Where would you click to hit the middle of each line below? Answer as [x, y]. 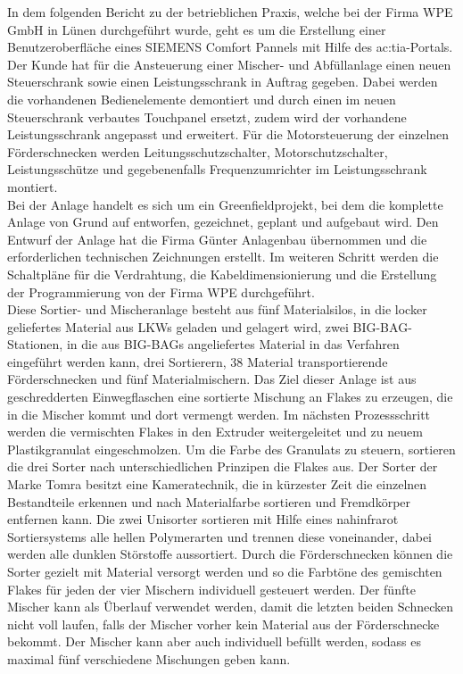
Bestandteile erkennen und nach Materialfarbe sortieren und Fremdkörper [209, 501]
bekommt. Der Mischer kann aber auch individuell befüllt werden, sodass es [214, 641]
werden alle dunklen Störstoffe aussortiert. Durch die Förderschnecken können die [230, 554]
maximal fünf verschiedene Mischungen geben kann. [149, 658]
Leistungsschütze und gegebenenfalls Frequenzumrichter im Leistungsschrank [217, 169]
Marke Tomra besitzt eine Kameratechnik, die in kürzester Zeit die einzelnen [217, 484]
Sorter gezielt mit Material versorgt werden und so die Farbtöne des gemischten [225, 571]
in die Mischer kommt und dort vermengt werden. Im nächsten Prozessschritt [219, 414]
